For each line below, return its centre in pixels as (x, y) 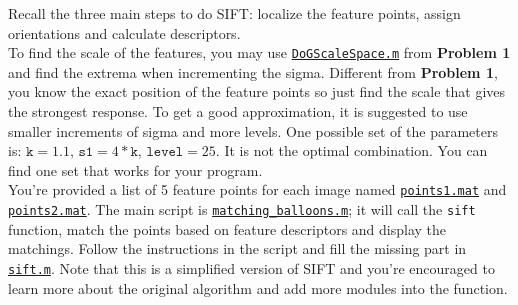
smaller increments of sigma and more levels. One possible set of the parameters (253, 130)
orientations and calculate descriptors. (124, 32)
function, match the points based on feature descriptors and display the (227, 228)
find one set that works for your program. (135, 169)
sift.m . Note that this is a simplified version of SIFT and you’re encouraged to (251, 267)
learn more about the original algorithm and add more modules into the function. (258, 287)
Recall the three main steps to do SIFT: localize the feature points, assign (234, 13)
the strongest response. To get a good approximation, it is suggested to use (238, 111)
